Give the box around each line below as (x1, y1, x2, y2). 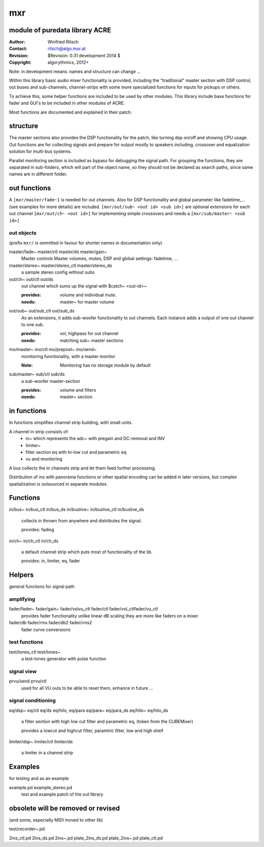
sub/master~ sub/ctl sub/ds (9, 371, 65, 377)
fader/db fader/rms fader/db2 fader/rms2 (9, 620, 92, 626)
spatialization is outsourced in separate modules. (9, 481, 108, 487)
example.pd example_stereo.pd (9, 784, 72, 790)
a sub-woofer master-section (21, 378, 81, 384)
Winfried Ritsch (47, 39, 79, 45)
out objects (9, 230, 37, 236)
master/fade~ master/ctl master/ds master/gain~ (9, 249, 107, 255)
